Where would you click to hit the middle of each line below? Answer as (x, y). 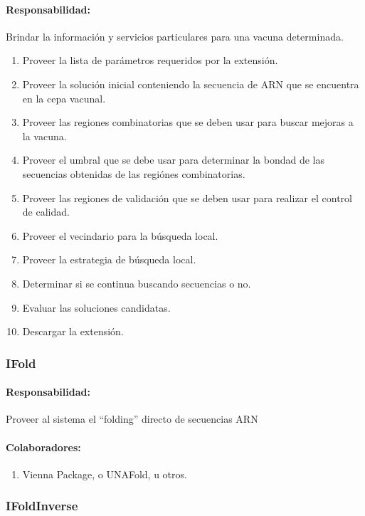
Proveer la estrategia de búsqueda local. (109, 259)
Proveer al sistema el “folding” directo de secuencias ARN (132, 419)
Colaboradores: (43, 447)
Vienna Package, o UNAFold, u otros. (105, 474)
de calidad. (46, 212)
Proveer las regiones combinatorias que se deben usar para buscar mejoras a (188, 122)
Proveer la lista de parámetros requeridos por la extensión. (150, 60)
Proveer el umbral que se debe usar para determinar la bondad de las (173, 160)
